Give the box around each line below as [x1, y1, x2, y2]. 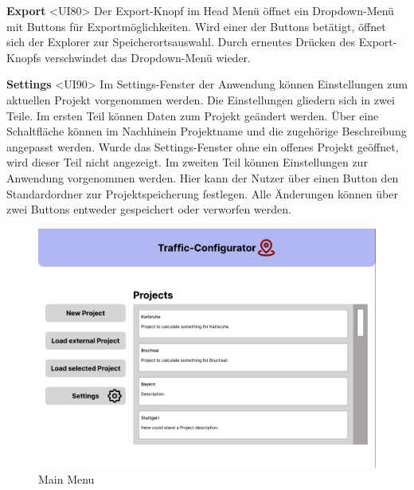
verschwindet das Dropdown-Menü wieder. [44, 49, 252, 65]
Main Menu [38, 470, 95, 487]
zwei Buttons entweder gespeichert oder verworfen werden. [6, 201, 291, 218]
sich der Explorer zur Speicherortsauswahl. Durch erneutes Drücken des [6, 33, 356, 50]
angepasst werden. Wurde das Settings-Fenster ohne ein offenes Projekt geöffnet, [6, 138, 399, 155]
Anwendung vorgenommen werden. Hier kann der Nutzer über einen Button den [6, 169, 399, 186]
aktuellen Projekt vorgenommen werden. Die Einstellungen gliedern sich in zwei [6, 91, 395, 108]
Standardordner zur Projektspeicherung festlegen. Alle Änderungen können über [6, 185, 398, 202]
